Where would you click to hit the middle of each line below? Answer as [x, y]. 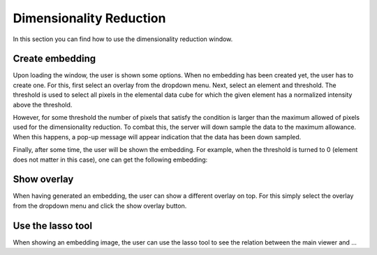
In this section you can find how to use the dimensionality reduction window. [123, 39]
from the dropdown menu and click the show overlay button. [100, 206]
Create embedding [54, 59]
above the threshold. [43, 105]
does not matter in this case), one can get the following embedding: [110, 160]
